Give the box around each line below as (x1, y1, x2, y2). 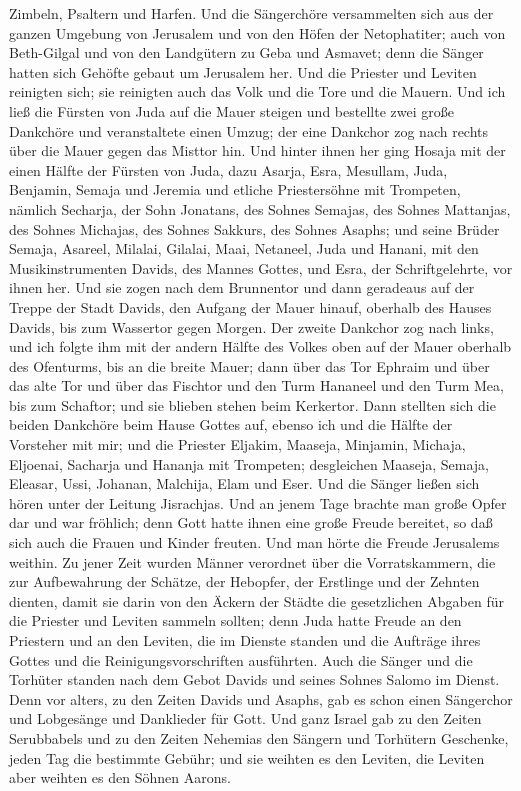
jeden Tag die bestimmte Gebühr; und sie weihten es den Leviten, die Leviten (9, 747, 485, 768)
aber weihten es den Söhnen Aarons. (9, 767, 231, 788)
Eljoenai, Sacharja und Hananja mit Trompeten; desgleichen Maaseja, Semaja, (9, 453, 489, 474)
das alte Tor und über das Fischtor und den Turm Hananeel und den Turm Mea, (9, 375, 504, 396)
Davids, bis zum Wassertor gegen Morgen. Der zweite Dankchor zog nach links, (9, 316, 494, 337)
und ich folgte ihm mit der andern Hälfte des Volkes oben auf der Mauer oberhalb (9, 336, 512, 357)
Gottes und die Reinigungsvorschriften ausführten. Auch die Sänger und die (9, 649, 473, 670)
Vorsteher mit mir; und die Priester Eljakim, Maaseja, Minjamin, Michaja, (9, 434, 466, 455)
